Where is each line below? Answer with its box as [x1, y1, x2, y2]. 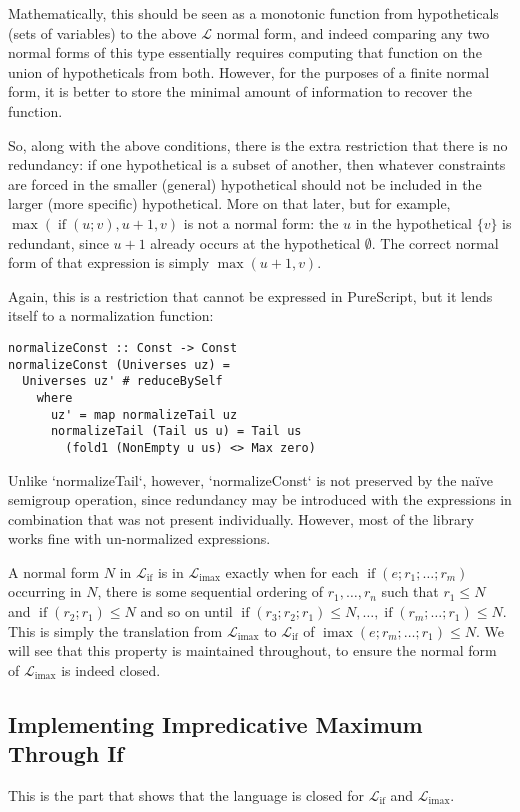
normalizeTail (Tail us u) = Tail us [50, 424, 302, 439]
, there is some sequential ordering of [97, 581, 324, 602]
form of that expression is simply [8, 252, 210, 273]
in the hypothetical [355, 212, 472, 233]
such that [381, 581, 439, 602]
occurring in [8, 581, 82, 602]
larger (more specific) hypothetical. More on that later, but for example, [8, 193, 451, 214]
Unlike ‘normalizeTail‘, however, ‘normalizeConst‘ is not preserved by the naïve [8, 469, 493, 490]
